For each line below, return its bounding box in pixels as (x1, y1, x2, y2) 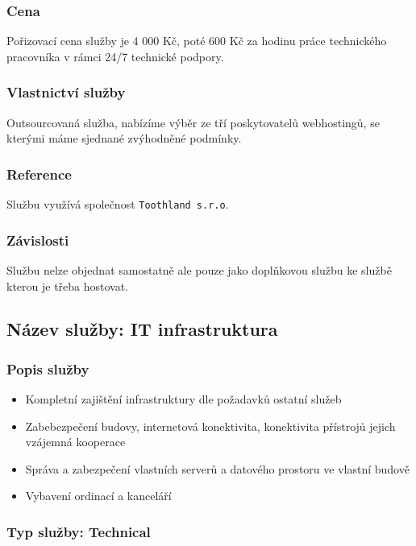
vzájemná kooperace (25, 433, 126, 450)
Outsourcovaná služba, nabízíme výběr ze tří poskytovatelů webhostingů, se (6, 114, 380, 130)
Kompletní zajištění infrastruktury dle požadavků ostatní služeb (25, 391, 342, 407)
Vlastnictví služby (6, 82, 126, 102)
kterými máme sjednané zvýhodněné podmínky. (6, 130, 242, 147)
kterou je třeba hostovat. (6, 277, 129, 294)
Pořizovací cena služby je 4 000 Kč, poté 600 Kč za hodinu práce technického (6, 32, 387, 49)
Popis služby (6, 358, 89, 378)
